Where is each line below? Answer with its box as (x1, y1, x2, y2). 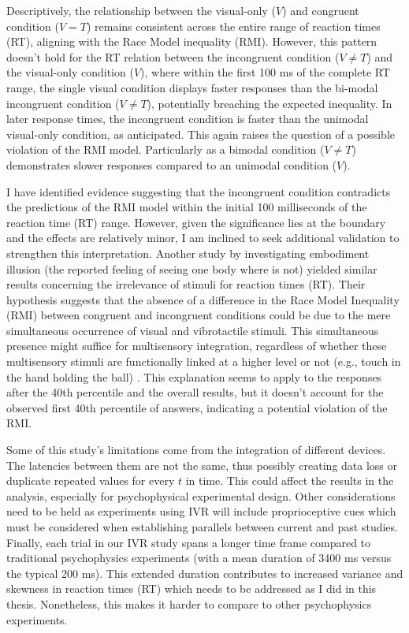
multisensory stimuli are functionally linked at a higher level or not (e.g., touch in (6, 353, 401, 370)
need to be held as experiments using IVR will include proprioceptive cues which (6, 503, 396, 519)
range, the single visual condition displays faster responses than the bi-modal (6, 79, 378, 95)
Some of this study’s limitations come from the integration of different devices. (6, 441, 386, 458)
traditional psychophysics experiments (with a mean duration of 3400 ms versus (6, 549, 392, 566)
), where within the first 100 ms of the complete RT (140, 64, 391, 80)
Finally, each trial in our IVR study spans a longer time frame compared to (6, 534, 371, 550)
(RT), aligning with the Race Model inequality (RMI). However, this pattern (6, 33, 377, 50)
